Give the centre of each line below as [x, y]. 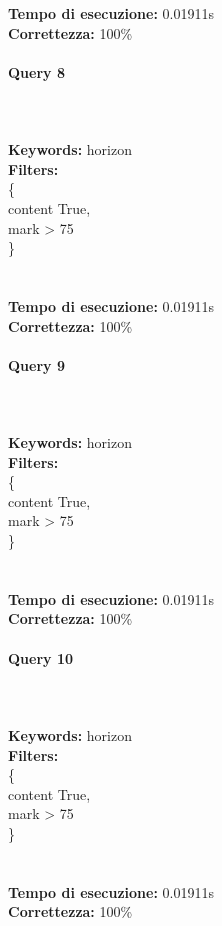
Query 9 [36, 364]
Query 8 [36, 71]
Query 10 [41, 657]
